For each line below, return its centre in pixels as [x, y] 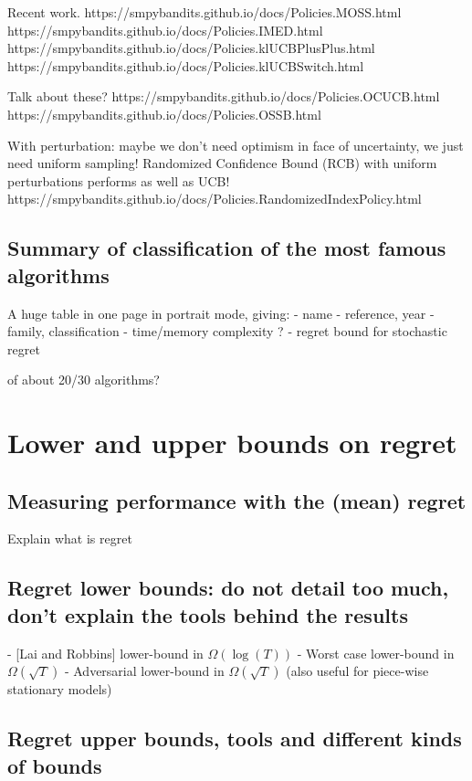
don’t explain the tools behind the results [208, 614]
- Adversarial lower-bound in [144, 671]
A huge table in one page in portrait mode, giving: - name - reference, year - [221, 313]
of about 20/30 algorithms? [84, 380]
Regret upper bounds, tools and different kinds [235, 739]
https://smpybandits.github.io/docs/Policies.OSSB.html [164, 114]
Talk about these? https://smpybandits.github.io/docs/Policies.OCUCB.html [224, 96]
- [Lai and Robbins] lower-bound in [105, 653]
